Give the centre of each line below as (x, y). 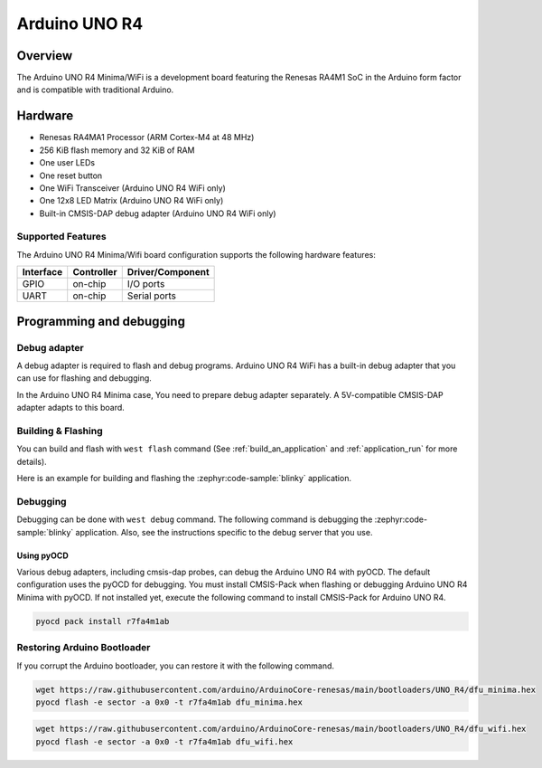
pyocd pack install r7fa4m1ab (103, 621)
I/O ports (146, 284)
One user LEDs (67, 163)
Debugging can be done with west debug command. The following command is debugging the (195, 519)
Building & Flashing (60, 431)
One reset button (71, 175)
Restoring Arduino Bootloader (84, 648)
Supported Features (62, 237)
